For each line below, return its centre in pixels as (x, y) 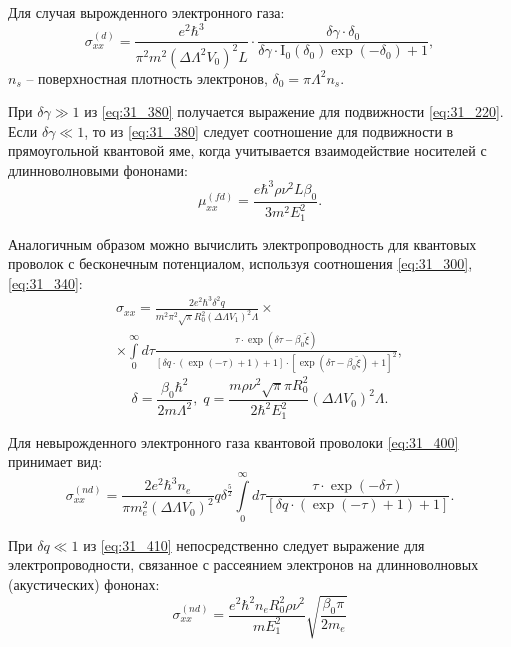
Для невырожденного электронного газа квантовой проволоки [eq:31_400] (233, 441)
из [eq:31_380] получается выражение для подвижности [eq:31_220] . (294, 111)
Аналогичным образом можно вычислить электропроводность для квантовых (242, 243)
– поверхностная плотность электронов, (147, 77)
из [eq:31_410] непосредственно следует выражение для (254, 544)
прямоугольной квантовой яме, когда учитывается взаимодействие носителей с (247, 150)
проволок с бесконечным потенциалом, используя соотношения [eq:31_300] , (240, 263)
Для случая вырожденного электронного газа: (146, 12)
